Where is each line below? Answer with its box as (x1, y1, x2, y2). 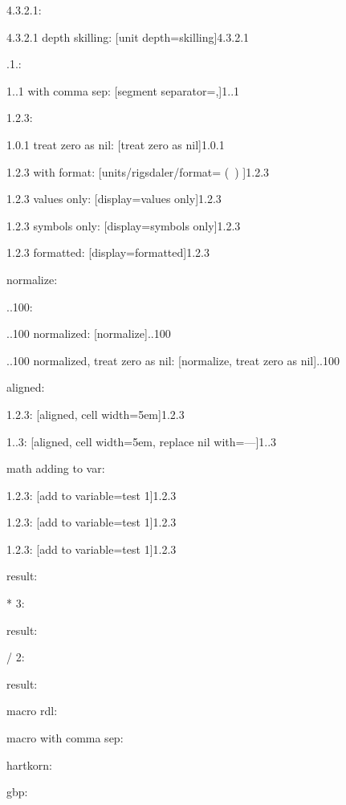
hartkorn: (6, 756, 52, 773)
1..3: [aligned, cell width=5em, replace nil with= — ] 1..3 (6, 433, 277, 449)
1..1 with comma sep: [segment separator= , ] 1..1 (6, 82, 240, 99)
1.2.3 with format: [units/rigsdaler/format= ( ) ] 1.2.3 (6, 163, 270, 180)
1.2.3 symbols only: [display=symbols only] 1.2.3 (6, 217, 241, 234)
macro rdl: (6, 702, 58, 719)
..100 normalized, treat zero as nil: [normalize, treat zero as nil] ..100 (6, 352, 340, 368)
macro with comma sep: (6, 730, 124, 746)
